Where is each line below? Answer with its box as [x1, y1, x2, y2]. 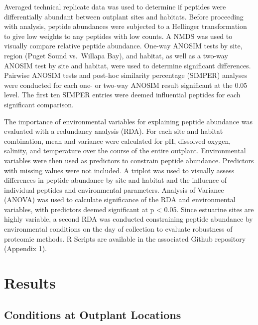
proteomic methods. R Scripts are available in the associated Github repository [4, 233, 246, 244]
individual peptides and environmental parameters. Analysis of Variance [4, 184, 224, 195]
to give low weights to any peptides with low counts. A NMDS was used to [4, 30, 233, 41]
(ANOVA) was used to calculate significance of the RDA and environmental [4, 194, 236, 205]
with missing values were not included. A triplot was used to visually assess [4, 165, 235, 175]
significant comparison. [4, 99, 74, 109]
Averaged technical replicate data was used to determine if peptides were [4, 1, 226, 11]
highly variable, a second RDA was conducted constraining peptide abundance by [4, 214, 253, 224]
